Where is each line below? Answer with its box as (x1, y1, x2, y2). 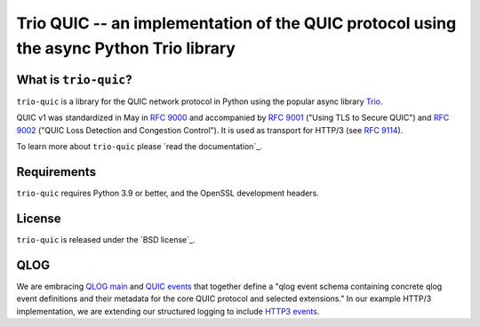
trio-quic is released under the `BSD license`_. (16, 234, 196, 244)
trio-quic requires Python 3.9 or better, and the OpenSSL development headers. (16, 187, 319, 198)
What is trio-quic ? (16, 72, 132, 87)
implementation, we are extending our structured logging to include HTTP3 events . (16, 306, 320, 316)
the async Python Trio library (16, 38, 236, 58)
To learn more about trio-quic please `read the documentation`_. (16, 141, 262, 152)
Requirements (16, 164, 97, 179)
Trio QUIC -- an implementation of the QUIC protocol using (16, 13, 457, 33)
